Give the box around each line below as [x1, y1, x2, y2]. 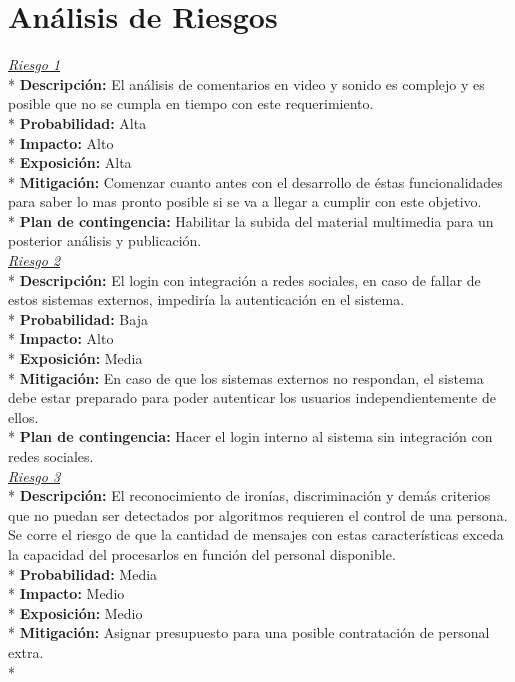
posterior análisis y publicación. [8, 230, 202, 251]
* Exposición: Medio [8, 602, 143, 623]
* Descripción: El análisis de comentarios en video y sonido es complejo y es [8, 73, 485, 94]
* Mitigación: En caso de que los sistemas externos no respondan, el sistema [8, 367, 484, 388]
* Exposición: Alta [8, 152, 132, 173]
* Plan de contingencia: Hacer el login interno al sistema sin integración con [8, 426, 493, 447]
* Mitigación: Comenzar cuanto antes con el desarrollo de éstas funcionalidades [8, 171, 503, 192]
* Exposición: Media [8, 348, 143, 369]
